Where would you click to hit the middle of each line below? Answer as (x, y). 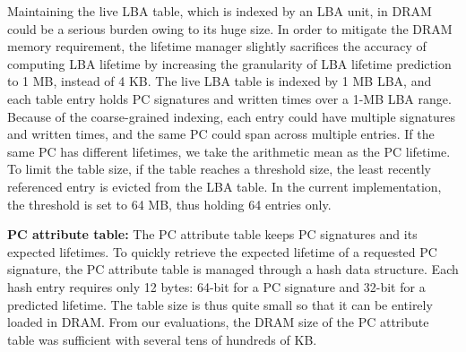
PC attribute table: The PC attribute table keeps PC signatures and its (212, 234)
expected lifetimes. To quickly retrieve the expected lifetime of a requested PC (222, 251)
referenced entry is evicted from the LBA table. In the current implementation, (224, 186)
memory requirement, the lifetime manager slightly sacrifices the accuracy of (217, 46)
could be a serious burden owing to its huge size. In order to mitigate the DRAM (230, 28)
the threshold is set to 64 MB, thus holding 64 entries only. (169, 204)
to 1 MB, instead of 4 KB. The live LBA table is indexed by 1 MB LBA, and (220, 81)
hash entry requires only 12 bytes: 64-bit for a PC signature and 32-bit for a (216, 286)
